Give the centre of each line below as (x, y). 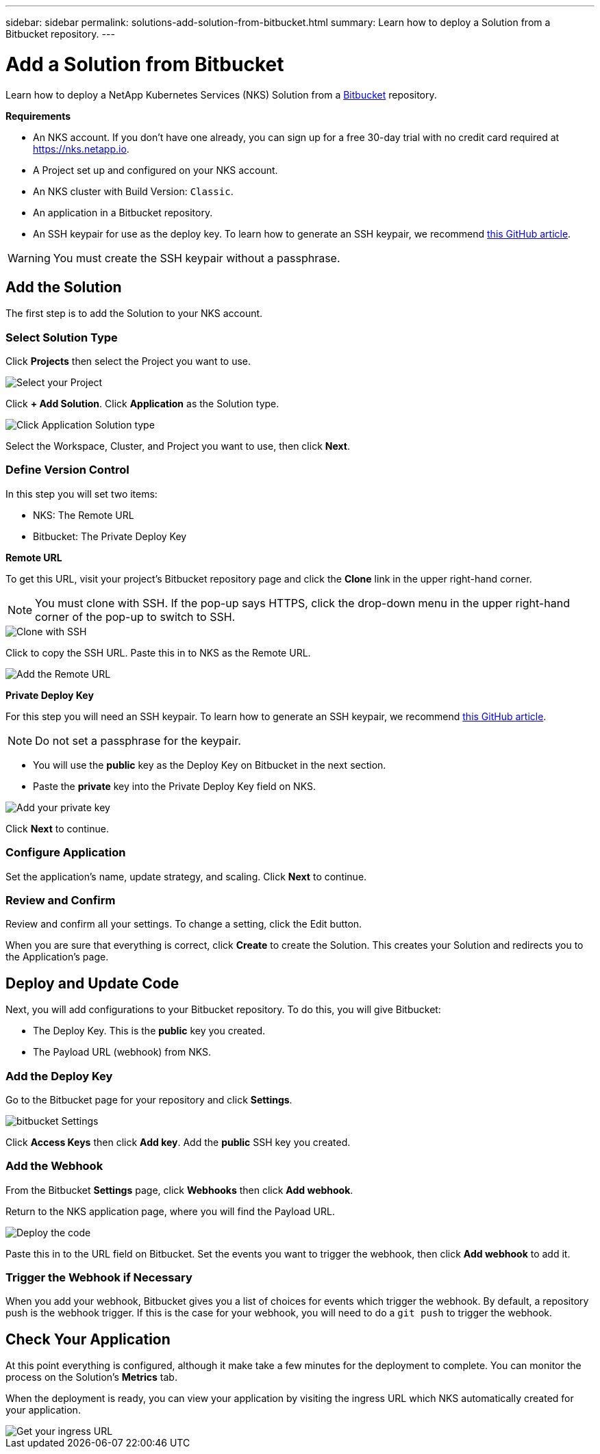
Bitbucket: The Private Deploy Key (110, 536)
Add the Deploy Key (59, 1076)
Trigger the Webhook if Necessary (99, 1278)
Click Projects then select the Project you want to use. (128, 361)
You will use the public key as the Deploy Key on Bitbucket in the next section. (210, 765)
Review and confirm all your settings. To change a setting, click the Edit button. (184, 924)
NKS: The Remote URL (84, 515)
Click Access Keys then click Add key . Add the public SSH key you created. (178, 1142)
